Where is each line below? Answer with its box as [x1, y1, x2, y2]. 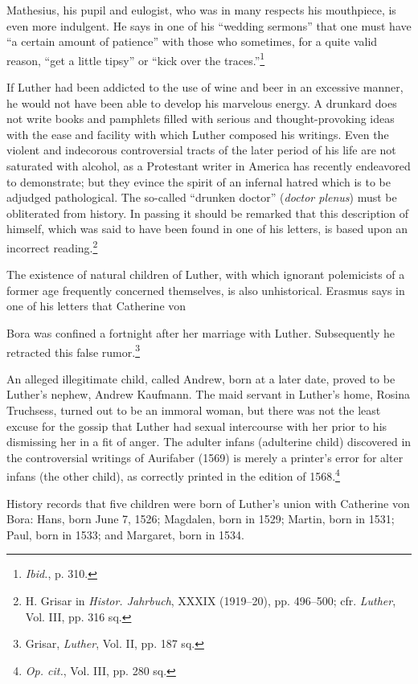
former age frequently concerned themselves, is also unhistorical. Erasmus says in [6, 281, 405, 298]
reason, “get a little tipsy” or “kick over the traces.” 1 [6, 49, 265, 68]
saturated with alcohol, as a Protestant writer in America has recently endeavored [6, 158, 411, 174]
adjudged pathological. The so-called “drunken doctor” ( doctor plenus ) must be [6, 189, 397, 206]
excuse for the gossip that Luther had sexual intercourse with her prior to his [6, 417, 387, 434]
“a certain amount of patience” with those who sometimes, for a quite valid [6, 33, 378, 50]
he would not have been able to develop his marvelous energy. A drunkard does [6, 94, 397, 111]
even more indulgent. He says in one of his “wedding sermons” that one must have [6, 17, 412, 34]
